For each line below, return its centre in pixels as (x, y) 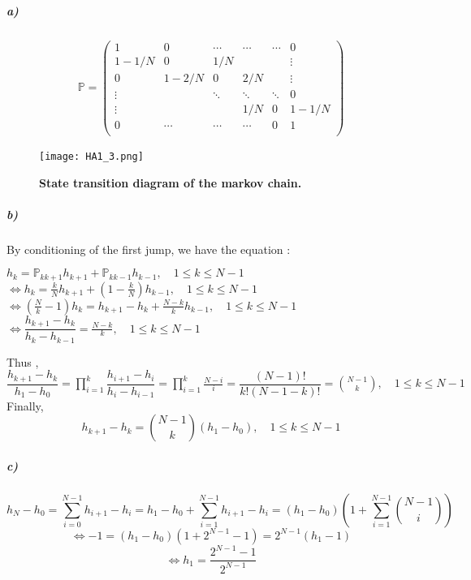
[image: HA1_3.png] (91, 156)
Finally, (25, 405)
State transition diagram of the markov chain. (171, 182)
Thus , (23, 361)
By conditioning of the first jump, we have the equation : (149, 249)
